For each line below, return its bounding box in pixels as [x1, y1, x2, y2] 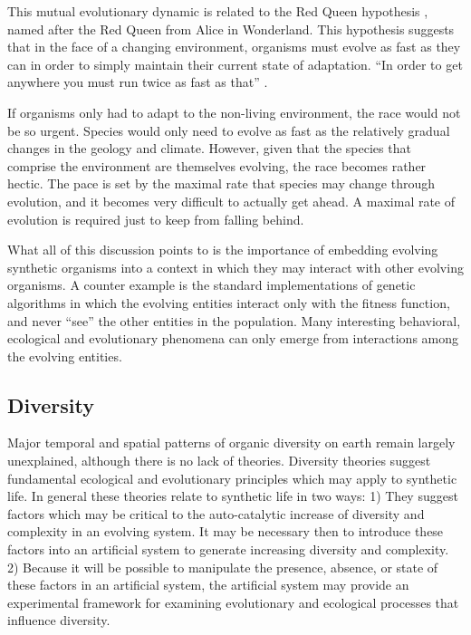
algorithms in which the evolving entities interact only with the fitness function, [7, 293, 450, 312]
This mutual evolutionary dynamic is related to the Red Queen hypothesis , [7, 2, 428, 20]
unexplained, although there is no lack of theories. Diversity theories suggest [7, 451, 431, 470]
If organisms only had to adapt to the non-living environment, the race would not [7, 102, 461, 121]
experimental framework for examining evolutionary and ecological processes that [7, 592, 459, 611]
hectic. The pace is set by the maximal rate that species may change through [7, 174, 436, 193]
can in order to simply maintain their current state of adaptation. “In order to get [7, 54, 463, 73]
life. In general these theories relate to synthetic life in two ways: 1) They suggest [7, 486, 458, 505]
